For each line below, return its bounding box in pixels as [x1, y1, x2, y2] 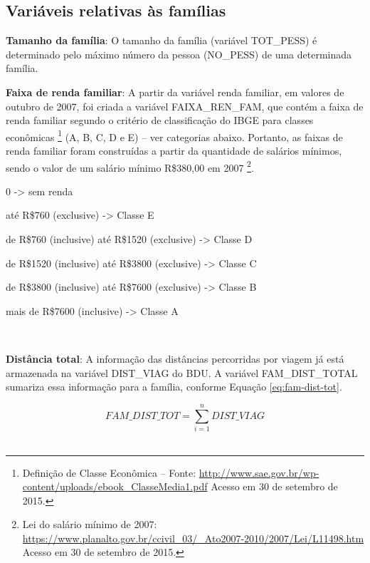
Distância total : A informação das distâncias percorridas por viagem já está [6, 351, 344, 366]
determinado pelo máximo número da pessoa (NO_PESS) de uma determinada [6, 46, 352, 61]
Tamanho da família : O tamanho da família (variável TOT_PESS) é [6, 33, 317, 48]
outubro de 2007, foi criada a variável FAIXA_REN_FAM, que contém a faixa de [6, 98, 364, 113]
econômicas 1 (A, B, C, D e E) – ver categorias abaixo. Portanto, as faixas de [6, 127, 343, 144]
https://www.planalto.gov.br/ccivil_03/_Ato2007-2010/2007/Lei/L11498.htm [22, 530, 364, 545]
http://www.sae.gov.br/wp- [199, 465, 319, 480]
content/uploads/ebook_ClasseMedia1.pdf [22, 479, 208, 494]
